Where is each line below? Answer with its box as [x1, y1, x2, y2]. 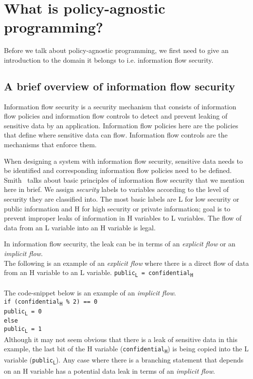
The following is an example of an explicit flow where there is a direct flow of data [4, 258, 249, 268]
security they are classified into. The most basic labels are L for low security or [4, 194, 239, 204]
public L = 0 [4, 308, 42, 316]
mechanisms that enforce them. [4, 139, 97, 150]
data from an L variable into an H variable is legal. [4, 222, 156, 232]
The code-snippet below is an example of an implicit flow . [4, 288, 176, 298]
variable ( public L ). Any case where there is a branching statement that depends [4, 355, 244, 365]
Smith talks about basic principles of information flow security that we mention [4, 174, 244, 185]
